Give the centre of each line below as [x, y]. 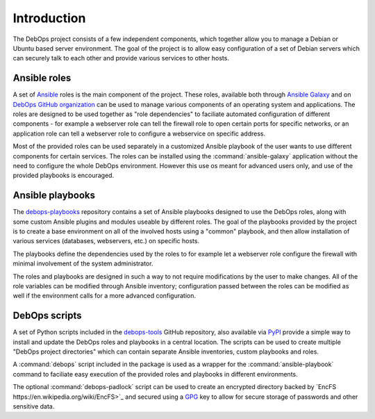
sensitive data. [34, 406]
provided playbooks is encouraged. [64, 175]
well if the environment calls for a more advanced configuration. [105, 296]
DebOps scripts [48, 316]
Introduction [49, 18]
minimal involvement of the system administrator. [83, 263]
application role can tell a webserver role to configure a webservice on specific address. [139, 133]
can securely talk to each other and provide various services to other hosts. [121, 58]
